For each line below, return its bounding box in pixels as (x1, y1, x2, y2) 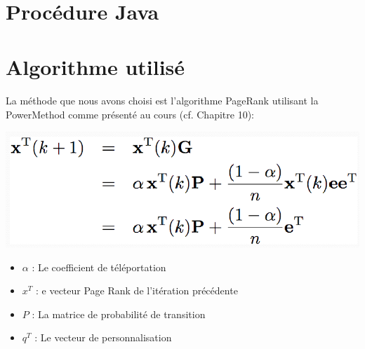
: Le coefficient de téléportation (32, 259, 166, 274)
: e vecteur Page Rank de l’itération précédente (35, 283, 238, 298)
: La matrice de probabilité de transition (32, 306, 206, 321)
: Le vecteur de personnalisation (34, 330, 172, 345)
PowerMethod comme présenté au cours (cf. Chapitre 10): (6, 107, 254, 121)
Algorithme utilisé (6, 52, 185, 81)
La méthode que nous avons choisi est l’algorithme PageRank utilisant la (6, 93, 319, 108)
